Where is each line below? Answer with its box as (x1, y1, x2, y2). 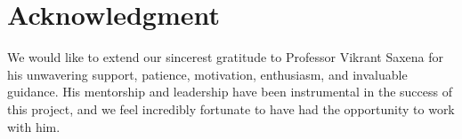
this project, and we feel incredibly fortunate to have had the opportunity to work (7, 99, 455, 118)
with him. (7, 117, 61, 135)
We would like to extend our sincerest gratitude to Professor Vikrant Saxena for (7, 48, 444, 66)
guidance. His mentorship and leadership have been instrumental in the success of (7, 82, 452, 101)
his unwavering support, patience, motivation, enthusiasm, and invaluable (7, 65, 408, 83)
